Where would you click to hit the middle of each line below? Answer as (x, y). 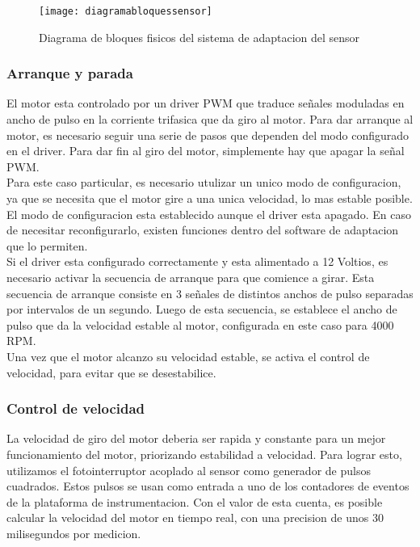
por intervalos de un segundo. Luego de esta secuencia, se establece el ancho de (202, 309)
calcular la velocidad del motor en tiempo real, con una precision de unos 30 (195, 518)
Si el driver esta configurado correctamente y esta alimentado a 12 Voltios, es (197, 261)
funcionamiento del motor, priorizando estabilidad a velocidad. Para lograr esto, (204, 454)
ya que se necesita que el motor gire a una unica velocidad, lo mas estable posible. (210, 198)
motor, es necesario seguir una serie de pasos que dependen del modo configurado (208, 135)
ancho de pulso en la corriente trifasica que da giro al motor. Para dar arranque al (210, 119)
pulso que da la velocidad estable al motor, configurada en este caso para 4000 (200, 324)
